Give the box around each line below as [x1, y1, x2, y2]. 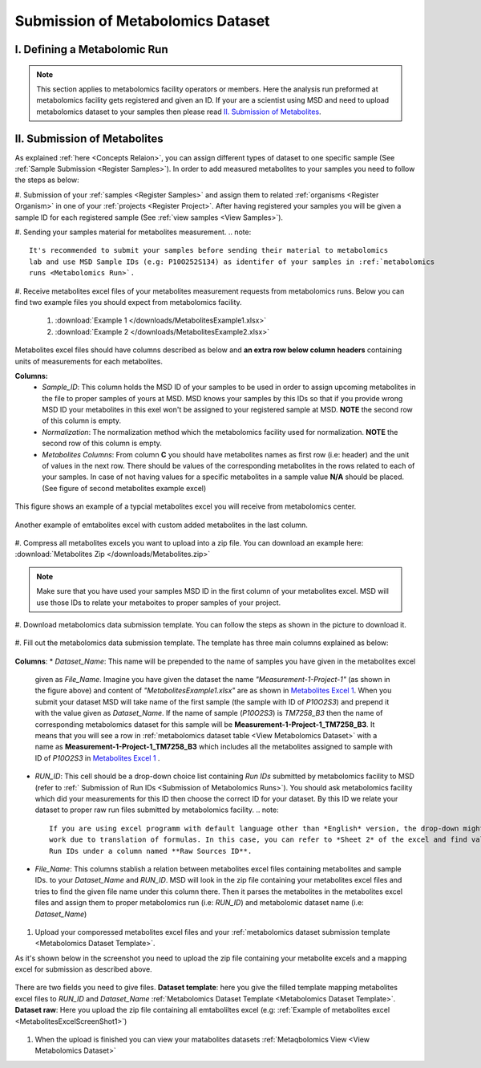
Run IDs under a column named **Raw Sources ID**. [49, 847, 253, 855]
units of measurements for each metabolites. [14, 356, 164, 366]
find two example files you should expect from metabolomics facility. [14, 297, 242, 307]
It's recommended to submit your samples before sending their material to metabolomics [29, 246, 389, 255]
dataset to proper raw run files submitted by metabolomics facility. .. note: [34, 805, 280, 814]
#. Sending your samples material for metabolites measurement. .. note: [14, 227, 252, 237]
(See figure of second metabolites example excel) [42, 483, 207, 493]
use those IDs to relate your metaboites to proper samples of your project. [36, 598, 281, 607]
